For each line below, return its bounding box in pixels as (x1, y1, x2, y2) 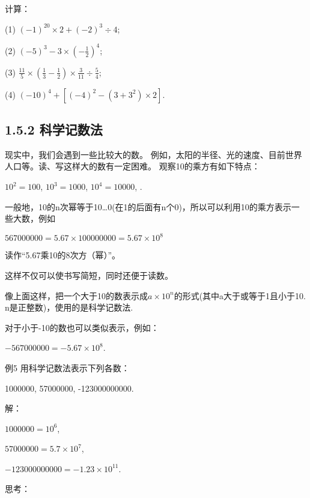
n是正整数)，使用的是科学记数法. (5, 301, 133, 314)
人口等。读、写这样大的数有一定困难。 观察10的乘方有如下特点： (5, 160, 260, 172)
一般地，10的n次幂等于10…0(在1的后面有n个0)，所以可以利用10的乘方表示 (5, 200, 291, 213)
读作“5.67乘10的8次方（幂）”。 (5, 249, 121, 261)
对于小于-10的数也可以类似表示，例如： (5, 321, 159, 333)
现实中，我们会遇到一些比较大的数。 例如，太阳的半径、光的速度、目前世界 (5, 148, 302, 160)
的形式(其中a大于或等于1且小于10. (174, 289, 306, 302)
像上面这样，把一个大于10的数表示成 (5, 289, 148, 302)
